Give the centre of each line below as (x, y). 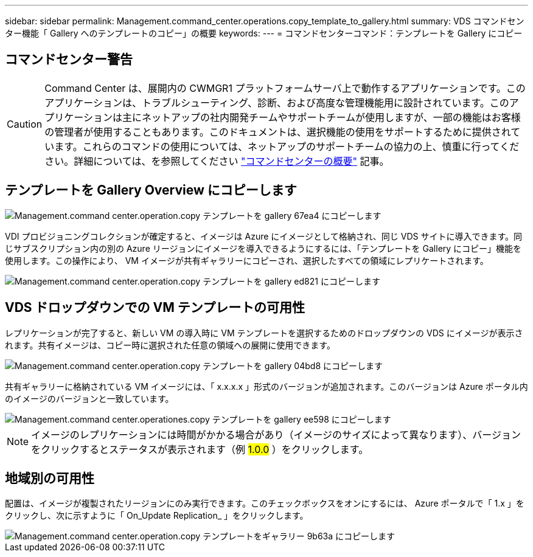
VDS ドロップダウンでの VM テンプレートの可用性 (155, 308)
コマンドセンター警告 (69, 60)
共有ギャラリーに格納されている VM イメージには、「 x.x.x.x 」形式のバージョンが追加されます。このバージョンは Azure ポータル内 (266, 386)
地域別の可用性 (50, 478)
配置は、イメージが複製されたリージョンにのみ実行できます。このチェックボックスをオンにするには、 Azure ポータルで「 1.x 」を (265, 503)
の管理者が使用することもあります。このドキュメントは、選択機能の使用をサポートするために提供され (278, 132)
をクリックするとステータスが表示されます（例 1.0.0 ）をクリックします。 (200, 449)
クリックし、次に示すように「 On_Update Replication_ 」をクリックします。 (157, 516)
